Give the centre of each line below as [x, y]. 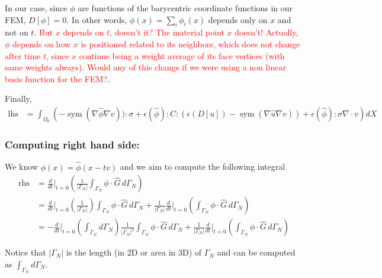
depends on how [42, 43]
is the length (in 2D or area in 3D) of [134, 252]
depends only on [238, 19]
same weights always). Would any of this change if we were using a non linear [145, 67]
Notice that [25, 252]
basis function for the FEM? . [57, 78]
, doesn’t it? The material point [167, 32]
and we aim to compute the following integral [203, 167]
